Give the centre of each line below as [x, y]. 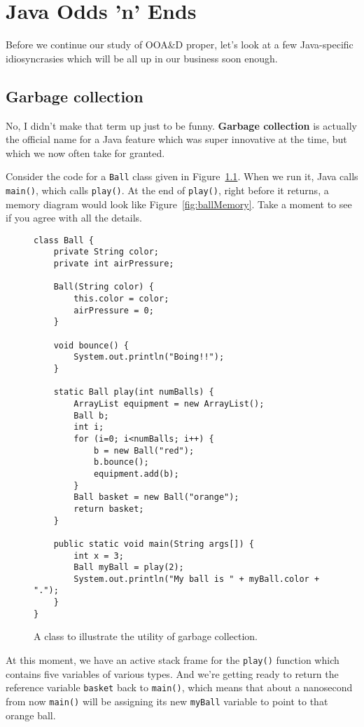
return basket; [109, 509]
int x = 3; [99, 556]
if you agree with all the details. [74, 218]
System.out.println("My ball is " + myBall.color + [197, 579]
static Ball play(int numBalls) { [134, 392]
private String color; [106, 252]
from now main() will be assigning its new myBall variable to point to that [167, 701]
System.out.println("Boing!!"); [149, 357]
